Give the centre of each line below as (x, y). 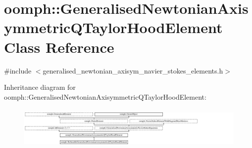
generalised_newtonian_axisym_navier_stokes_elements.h (133, 70)
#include (18, 70)
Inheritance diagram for (40, 87)
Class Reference (59, 47)
